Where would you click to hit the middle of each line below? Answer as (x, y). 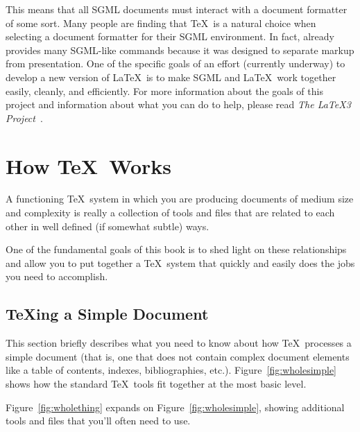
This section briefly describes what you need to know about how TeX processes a (179, 343)
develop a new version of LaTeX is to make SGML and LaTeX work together (171, 77)
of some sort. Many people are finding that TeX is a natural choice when (161, 23)
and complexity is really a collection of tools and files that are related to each (170, 213)
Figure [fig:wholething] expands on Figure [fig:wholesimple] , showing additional (175, 407)
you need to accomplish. (57, 276)
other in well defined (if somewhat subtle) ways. (108, 226)
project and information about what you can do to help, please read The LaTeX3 (178, 104)
